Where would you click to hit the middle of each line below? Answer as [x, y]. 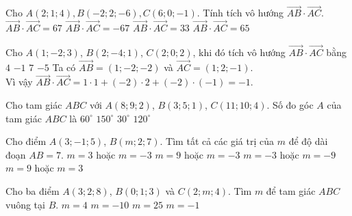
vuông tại [25, 204]
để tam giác [291, 191]
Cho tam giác [34, 105]
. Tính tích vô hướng [240, 13]
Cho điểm [26, 141]
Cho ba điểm [33, 191]
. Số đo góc [290, 105]
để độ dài [308, 141]
